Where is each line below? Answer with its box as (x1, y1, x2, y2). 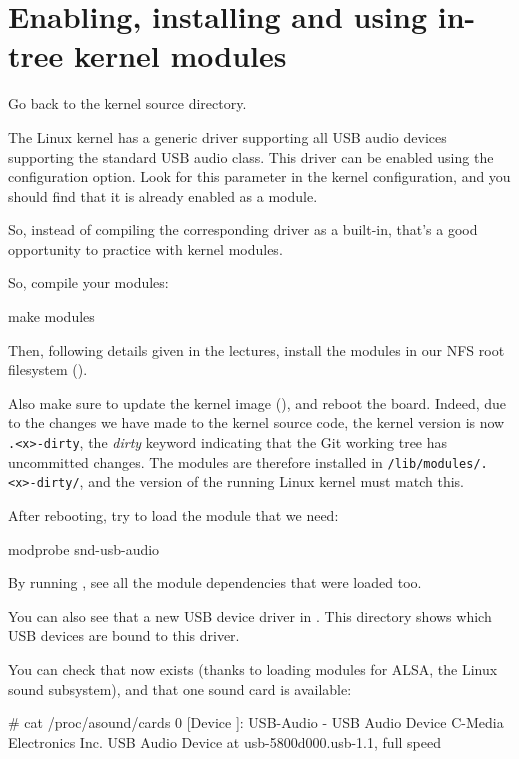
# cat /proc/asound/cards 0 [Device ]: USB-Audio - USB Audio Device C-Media (8, 712, 504, 733)
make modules (8, 306, 95, 327)
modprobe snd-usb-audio (8, 538, 160, 559)
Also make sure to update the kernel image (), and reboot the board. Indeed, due (8, 392, 507, 413)
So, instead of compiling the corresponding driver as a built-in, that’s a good (8, 219, 478, 240)
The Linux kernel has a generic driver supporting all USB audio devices (8, 126, 447, 147)
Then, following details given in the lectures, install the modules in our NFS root (8, 339, 505, 360)
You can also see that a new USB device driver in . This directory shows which (8, 605, 492, 626)
